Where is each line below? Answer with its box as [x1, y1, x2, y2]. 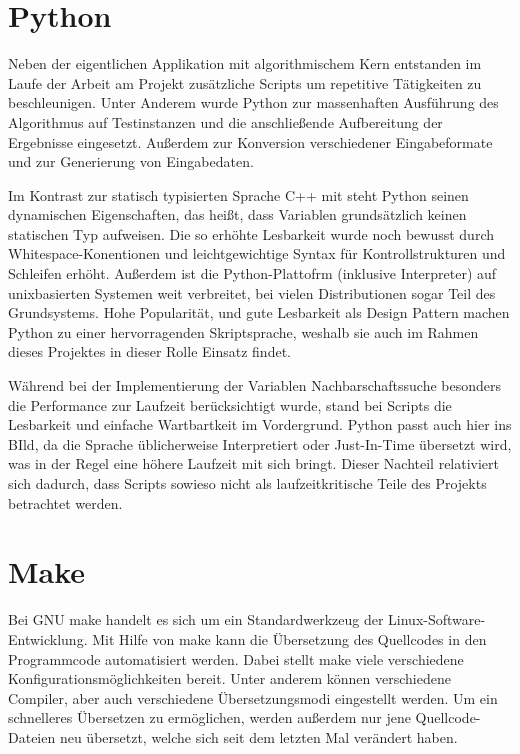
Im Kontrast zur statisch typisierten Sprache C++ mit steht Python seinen [8, 184, 469, 205]
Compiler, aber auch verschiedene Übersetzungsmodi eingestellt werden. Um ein [8, 687, 498, 708]
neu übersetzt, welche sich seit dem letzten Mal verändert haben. [59, 726, 458, 747]
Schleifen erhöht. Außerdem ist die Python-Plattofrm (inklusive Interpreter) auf [8, 263, 497, 284]
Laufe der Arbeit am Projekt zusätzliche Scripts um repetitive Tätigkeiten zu [8, 72, 482, 93]
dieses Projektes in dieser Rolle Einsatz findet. [8, 341, 291, 362]
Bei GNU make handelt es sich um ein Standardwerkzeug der [8, 609, 384, 630]
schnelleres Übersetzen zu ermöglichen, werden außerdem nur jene [8, 707, 411, 728]
